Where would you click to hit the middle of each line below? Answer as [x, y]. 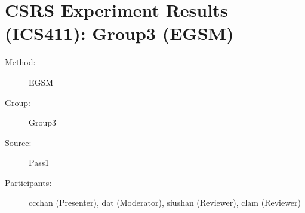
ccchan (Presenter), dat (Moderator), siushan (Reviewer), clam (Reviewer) [165, 203]
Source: [18, 142]
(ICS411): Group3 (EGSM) [119, 33]
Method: [20, 62]
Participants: [28, 182]
